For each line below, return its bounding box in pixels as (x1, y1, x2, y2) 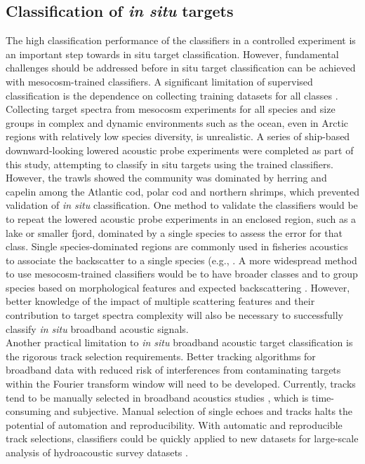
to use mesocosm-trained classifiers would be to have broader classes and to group (6, 266, 358, 281)
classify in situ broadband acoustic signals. (6, 321, 189, 336)
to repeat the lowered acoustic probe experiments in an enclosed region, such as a (6, 211, 357, 226)
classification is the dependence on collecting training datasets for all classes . (6, 88, 338, 102)
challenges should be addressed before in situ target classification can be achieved (6, 60, 356, 75)
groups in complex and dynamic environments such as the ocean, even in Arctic (6, 115, 349, 130)
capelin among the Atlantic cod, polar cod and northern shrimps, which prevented (6, 184, 359, 198)
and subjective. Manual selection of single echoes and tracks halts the (54, 404, 353, 418)
